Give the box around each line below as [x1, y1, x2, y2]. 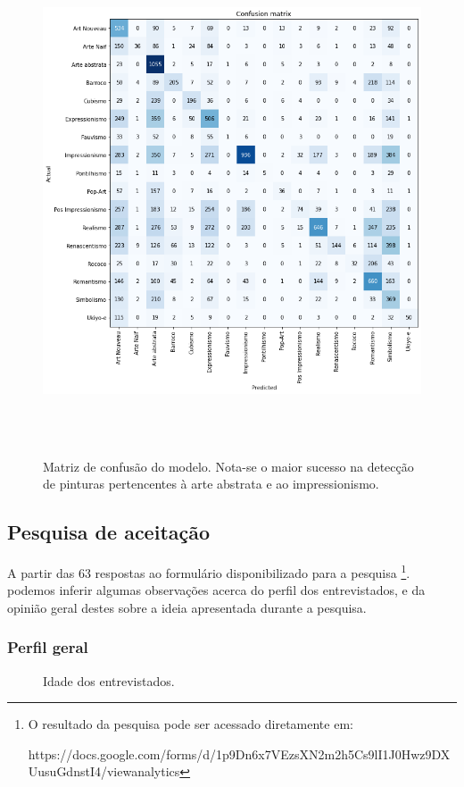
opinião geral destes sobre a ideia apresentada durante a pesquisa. [7, 598, 367, 616]
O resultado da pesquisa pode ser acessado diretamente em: [28, 715, 353, 733]
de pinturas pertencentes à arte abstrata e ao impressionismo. [43, 474, 379, 493]
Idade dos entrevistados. [43, 671, 175, 690]
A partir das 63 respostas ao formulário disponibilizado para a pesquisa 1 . [7, 560, 410, 582]
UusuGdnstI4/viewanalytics [28, 762, 180, 781]
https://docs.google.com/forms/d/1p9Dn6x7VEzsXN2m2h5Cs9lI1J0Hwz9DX [28, 744, 451, 763]
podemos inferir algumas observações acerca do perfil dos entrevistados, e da [7, 581, 426, 599]
